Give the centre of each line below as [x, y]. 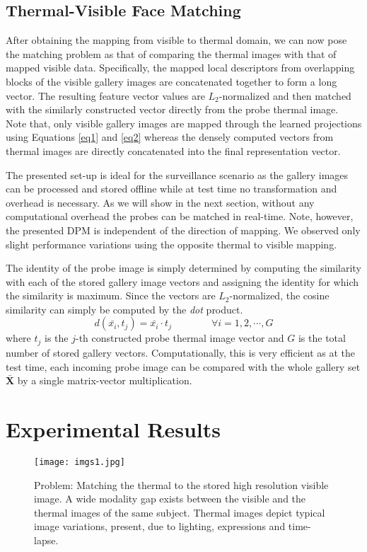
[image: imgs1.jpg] [80, 462]
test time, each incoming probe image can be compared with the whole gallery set [183, 366]
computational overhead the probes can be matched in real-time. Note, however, [180, 216]
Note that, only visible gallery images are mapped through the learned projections [184, 123]
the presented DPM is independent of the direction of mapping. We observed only [183, 230]
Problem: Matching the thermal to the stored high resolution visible [181, 484]
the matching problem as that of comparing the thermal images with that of [171, 53]
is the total [322, 338]
